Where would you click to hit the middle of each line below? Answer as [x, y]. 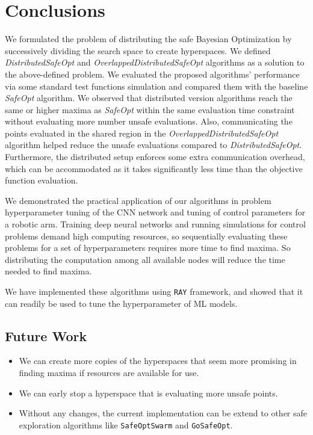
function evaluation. [42, 180]
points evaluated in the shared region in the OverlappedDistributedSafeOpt [142, 133]
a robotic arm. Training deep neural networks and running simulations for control [155, 224]
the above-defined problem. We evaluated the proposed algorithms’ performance [152, 74]
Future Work [46, 335]
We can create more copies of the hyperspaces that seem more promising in [158, 361]
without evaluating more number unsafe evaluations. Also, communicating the [149, 121]
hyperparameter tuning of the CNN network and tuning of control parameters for [155, 212]
